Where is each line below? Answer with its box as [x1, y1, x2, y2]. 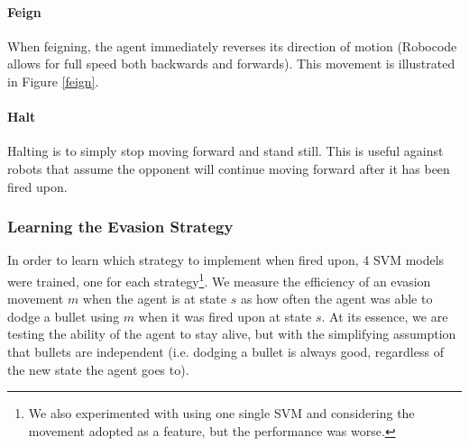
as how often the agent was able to [240, 289, 433, 308]
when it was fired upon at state [138, 306, 312, 325]
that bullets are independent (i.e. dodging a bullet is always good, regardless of [7, 342, 444, 360]
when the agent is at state [82, 289, 227, 308]
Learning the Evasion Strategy [7, 215, 234, 238]
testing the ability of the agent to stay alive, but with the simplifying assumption [7, 324, 456, 343]
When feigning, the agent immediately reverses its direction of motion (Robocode [7, 36, 457, 55]
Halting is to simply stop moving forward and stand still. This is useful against [7, 141, 444, 160]
